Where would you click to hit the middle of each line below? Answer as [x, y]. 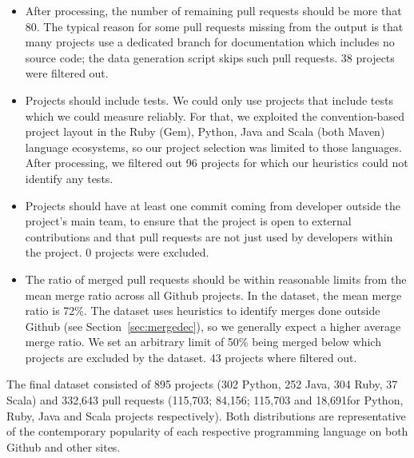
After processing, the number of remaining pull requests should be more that [213, 10]
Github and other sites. [64, 446]
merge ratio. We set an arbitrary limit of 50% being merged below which [203, 342]
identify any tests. [69, 178]
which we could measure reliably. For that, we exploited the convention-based [215, 115]
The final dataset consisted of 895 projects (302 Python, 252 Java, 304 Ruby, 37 [202, 384]
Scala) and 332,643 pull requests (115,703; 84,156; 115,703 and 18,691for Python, [205, 400]
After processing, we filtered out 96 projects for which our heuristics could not [217, 163]
